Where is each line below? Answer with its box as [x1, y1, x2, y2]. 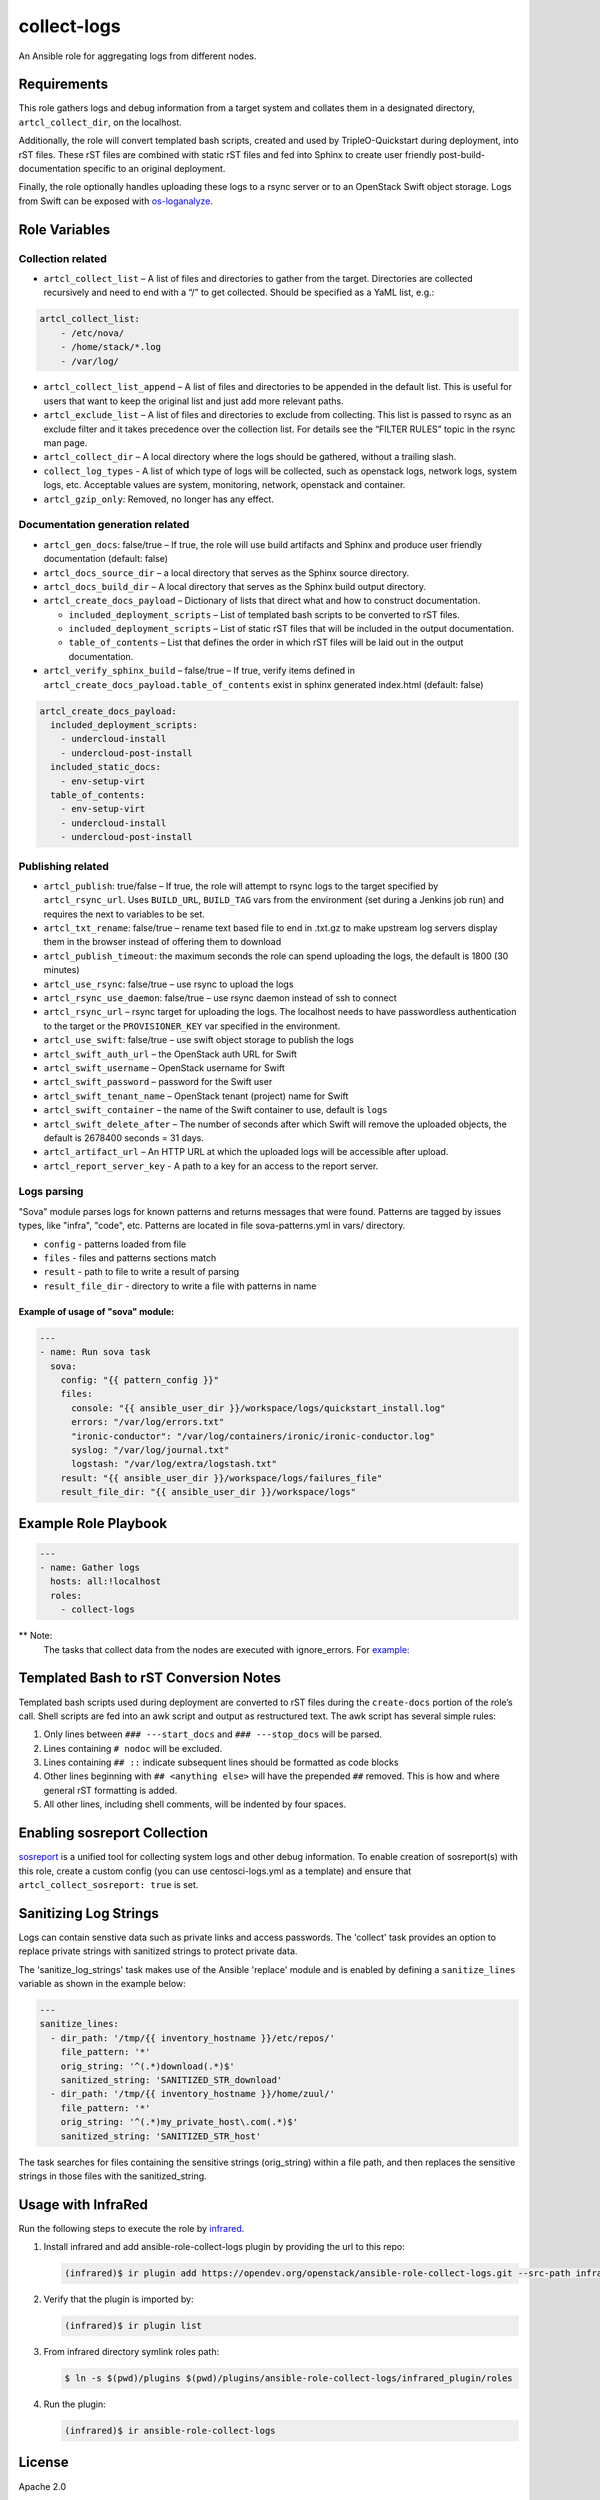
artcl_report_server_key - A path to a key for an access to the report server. [43, 1160, 379, 1172]
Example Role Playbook [18, 1515, 168, 1532]
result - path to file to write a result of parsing [43, 1266, 240, 1278]
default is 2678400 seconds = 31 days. [43, 1131, 205, 1144]
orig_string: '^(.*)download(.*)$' [60, 2060, 235, 2072]
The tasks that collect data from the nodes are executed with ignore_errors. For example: [43, 1643, 410, 1655]
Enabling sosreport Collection [18, 1825, 209, 1842]
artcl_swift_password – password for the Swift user [43, 1076, 273, 1088]
